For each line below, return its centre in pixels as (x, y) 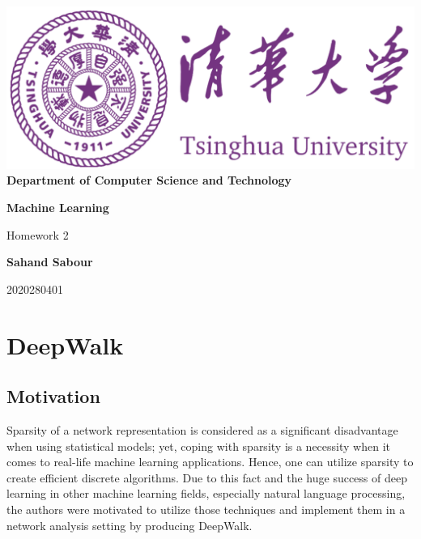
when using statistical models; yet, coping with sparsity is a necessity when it (198, 446)
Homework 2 (38, 234)
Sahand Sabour (50, 262)
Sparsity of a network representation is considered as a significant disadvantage (202, 429)
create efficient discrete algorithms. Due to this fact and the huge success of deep (207, 477)
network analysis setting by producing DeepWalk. (130, 525)
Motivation (53, 396)
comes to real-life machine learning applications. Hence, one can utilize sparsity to (210, 462)
